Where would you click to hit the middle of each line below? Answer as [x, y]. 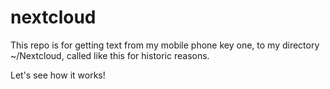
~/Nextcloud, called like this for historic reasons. [110, 55]
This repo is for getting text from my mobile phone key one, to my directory [165, 45]
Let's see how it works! [58, 75]
